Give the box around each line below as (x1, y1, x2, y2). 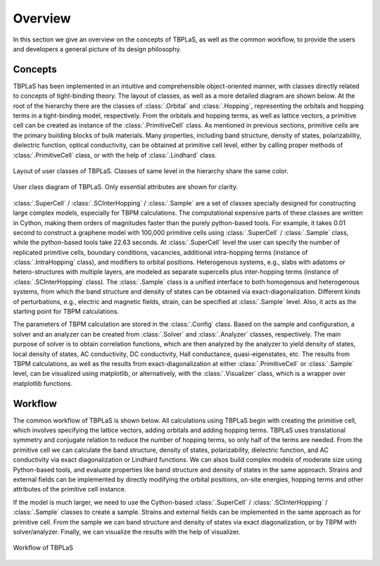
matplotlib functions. (13, 379, 73, 387)
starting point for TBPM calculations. (13, 307, 120, 316)
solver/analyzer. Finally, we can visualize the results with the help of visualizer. (13, 527, 241, 536)
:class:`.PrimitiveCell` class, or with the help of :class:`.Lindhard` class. (13, 151, 217, 159)
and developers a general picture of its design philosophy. (13, 44, 182, 53)
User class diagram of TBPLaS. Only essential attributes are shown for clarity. (13, 183, 239, 191)
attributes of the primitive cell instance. (13, 485, 127, 493)
